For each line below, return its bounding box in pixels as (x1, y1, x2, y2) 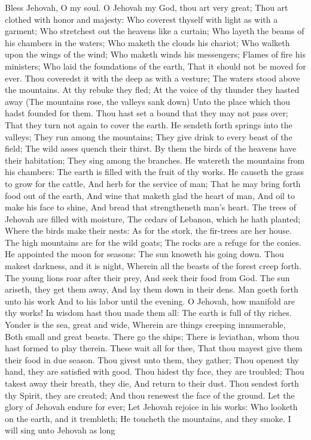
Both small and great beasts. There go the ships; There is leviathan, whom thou (5, 330, 299, 342)
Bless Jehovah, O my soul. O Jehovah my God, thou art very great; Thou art (5, 1, 288, 13)
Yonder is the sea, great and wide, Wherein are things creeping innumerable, (5, 318, 286, 331)
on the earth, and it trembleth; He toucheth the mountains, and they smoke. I (5, 412, 291, 424)
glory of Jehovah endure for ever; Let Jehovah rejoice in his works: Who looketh (5, 400, 298, 413)
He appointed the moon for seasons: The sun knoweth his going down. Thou (5, 248, 284, 260)
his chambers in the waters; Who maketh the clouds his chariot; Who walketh (5, 36, 290, 49)
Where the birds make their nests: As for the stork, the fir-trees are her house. (5, 224, 292, 237)
